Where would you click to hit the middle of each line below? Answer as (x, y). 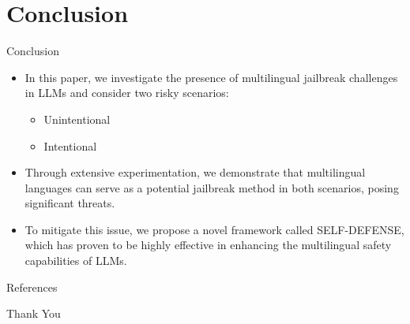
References (32, 287)
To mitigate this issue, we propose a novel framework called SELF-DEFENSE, (214, 229)
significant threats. (70, 203)
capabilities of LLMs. (76, 261)
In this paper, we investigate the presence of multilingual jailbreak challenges (211, 77)
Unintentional (77, 119)
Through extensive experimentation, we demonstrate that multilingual (195, 172)
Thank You (34, 313)
